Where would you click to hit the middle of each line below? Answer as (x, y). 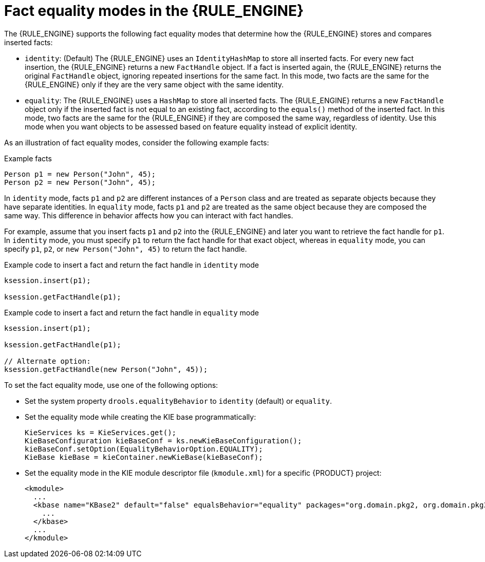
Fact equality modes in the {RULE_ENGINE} (154, 11)
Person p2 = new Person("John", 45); (80, 182)
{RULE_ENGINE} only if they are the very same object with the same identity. (154, 84)
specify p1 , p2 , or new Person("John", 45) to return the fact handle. (126, 249)
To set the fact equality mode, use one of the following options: (111, 385)
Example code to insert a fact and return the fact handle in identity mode (132, 265)
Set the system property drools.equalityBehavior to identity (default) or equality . (179, 401)
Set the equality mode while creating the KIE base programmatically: (141, 417)
